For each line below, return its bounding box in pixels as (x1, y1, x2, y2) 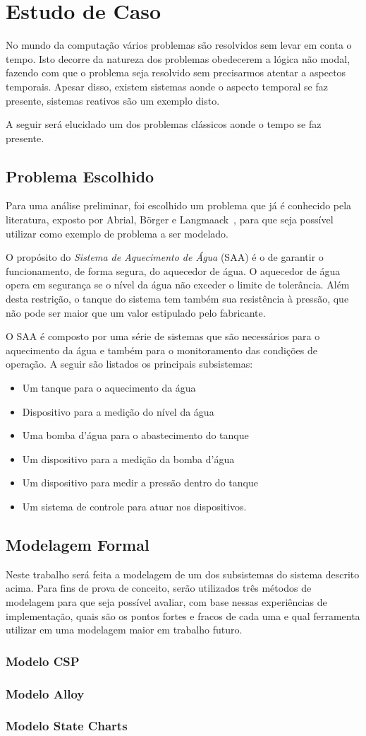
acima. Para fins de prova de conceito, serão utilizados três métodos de (6, 580, 312, 595)
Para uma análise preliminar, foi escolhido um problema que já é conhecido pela (6, 198, 352, 213)
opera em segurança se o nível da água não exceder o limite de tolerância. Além (6, 277, 350, 292)
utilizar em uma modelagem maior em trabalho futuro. (6, 622, 243, 637)
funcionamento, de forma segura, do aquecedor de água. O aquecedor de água (6, 263, 341, 278)
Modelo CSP (6, 652, 80, 670)
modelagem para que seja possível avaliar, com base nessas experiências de (6, 594, 327, 609)
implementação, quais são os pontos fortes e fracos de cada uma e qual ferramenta (6, 608, 360, 623)
